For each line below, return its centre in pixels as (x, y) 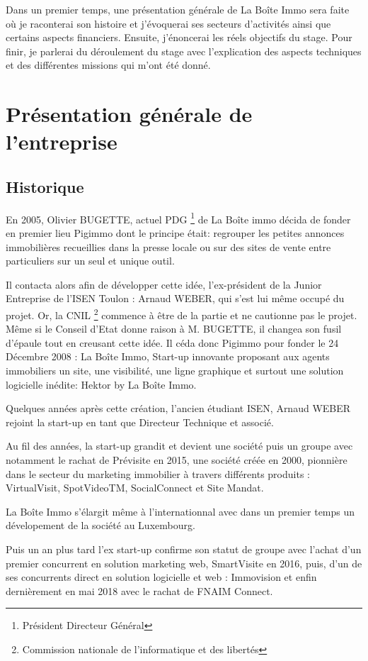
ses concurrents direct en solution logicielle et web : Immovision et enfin (161, 577)
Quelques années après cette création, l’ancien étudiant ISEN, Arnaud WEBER (178, 408)
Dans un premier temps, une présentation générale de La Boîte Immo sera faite (178, 9)
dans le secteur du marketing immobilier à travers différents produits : (158, 473)
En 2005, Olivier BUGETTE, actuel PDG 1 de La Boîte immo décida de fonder (178, 218)
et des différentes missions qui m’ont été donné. (108, 65)
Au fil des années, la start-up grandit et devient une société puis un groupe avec (179, 446)
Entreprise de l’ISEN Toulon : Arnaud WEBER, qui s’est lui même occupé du (175, 298)
